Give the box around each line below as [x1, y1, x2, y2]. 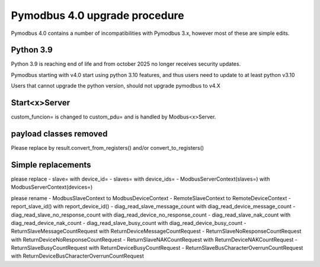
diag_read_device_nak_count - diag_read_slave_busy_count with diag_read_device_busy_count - [11, 219, 247, 226]
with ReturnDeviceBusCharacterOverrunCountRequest [11, 252, 145, 260]
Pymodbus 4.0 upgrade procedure [11, 9, 184, 22]
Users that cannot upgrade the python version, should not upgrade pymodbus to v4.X [11, 82, 220, 89]
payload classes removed [11, 128, 108, 139]
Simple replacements [11, 160, 91, 170]
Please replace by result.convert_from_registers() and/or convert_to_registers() [11, 144, 204, 152]
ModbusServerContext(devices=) [11, 184, 93, 191]
